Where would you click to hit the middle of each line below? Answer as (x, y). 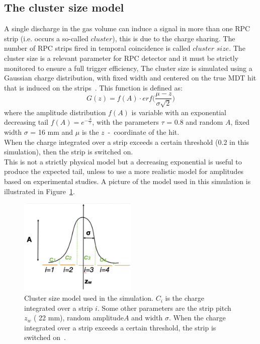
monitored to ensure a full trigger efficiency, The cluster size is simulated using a (128, 68)
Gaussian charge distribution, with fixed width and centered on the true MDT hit (130, 78)
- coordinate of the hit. (144, 132)
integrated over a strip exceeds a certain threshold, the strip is (120, 327)
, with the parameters (125, 122)
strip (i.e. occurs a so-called (46, 38)
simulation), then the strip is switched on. (69, 152)
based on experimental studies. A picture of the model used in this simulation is (127, 181)
